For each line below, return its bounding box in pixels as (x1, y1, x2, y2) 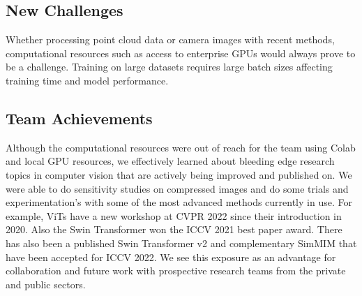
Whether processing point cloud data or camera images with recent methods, (6, 32, 335, 47)
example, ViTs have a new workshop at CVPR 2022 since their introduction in (6, 208, 342, 223)
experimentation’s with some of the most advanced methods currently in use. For (6, 195, 352, 209)
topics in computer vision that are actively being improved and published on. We (6, 167, 352, 182)
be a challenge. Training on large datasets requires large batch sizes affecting (6, 59, 333, 74)
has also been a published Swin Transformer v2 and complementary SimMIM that (6, 235, 357, 250)
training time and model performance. (6, 73, 169, 87)
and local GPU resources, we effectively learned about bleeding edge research (6, 154, 335, 168)
